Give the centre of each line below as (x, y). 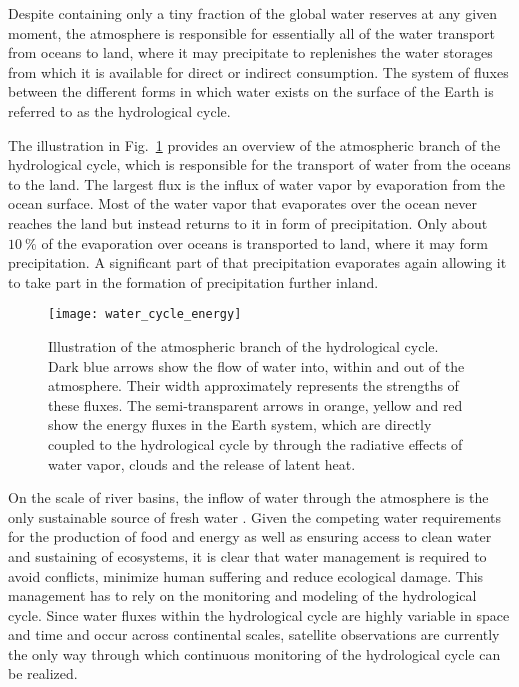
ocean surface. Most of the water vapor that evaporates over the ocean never (243, 203)
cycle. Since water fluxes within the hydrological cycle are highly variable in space (259, 614)
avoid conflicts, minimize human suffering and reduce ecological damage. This (246, 575)
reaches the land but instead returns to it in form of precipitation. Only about (248, 222)
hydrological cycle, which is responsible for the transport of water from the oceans (259, 164)
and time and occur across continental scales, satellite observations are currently (254, 634)
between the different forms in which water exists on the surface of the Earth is (251, 91)
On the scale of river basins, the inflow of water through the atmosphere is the (248, 497)
